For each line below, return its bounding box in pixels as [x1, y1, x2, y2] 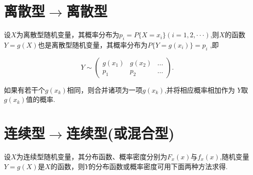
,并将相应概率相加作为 [164, 84, 235, 95]
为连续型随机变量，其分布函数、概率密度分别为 [16, 151, 167, 162]
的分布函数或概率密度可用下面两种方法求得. [89, 161, 228, 171]
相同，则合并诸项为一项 [67, 84, 143, 95]
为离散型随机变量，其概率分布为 [16, 29, 119, 40]
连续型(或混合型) [66, 123, 175, 143]
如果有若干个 [4, 84, 45, 95]
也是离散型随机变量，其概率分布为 [38, 39, 148, 50]
